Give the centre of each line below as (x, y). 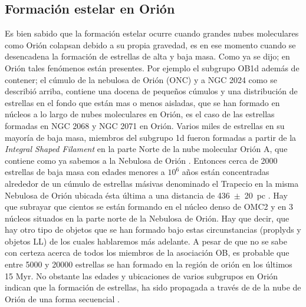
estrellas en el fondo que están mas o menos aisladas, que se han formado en (142, 102)
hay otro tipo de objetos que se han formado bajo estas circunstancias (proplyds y (153, 230)
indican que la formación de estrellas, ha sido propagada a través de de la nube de (153, 287)
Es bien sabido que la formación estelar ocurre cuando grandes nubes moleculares (152, 33)
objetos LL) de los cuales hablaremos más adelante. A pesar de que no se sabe (146, 241)
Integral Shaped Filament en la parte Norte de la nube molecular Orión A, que (146, 149)
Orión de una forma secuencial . (62, 298)
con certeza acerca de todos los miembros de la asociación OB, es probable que (147, 252)
